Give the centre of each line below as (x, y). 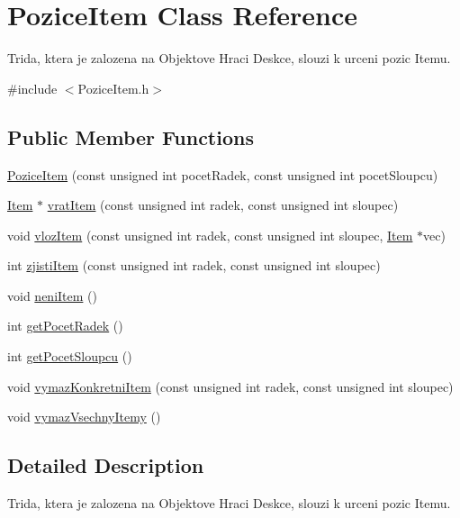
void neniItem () (52, 295)
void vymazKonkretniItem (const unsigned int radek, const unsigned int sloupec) (230, 386)
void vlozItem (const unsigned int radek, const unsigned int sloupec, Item (210, 235)
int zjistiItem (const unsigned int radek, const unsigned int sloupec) (194, 265)
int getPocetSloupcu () (70, 356)
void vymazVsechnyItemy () (84, 417)
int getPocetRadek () (65, 326)
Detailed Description (106, 465)
